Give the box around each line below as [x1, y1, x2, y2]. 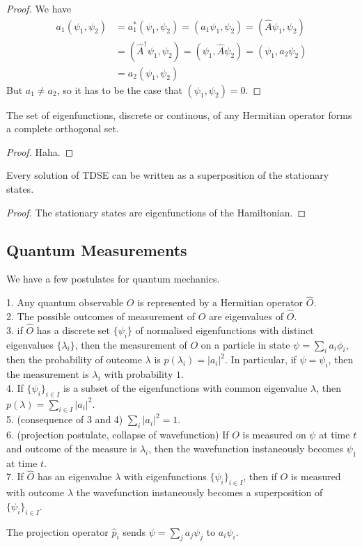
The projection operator [6, 524, 109, 539]
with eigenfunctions [124, 469, 207, 484]
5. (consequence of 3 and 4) [6, 412, 123, 427]
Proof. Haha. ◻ [6, 144, 74, 159]
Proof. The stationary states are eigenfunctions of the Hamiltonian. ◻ [6, 205, 306, 219]
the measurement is [6, 367, 89, 381]
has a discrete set [36, 322, 110, 337]
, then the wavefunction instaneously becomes [148, 441, 344, 455]
